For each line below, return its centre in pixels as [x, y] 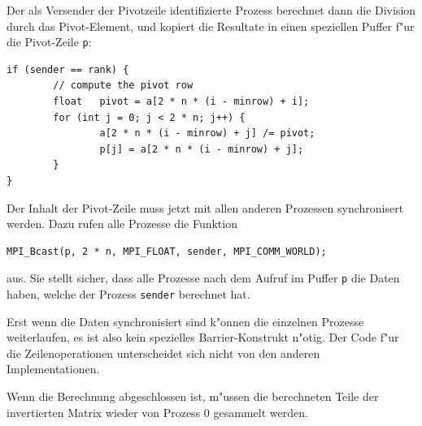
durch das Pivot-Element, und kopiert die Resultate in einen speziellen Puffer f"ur [211, 26]
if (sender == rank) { [68, 69]
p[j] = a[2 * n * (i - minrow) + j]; [202, 149]
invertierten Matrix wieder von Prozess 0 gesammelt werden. [157, 412]
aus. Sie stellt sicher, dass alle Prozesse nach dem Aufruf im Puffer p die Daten [203, 278]
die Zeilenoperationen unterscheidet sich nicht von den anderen [163, 353]
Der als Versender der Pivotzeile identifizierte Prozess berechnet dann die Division [211, 10]
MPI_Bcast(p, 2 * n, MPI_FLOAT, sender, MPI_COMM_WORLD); [167, 251]
